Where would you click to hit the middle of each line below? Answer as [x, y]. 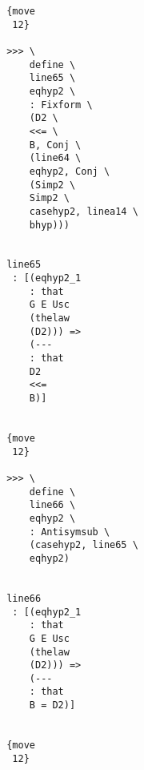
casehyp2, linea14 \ [84, 211]
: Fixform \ [61, 105]
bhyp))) [49, 225]
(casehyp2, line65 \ [84, 545]
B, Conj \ [55, 145]
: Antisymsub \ [70, 532]
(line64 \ [55, 158]
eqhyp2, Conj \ [70, 171]
